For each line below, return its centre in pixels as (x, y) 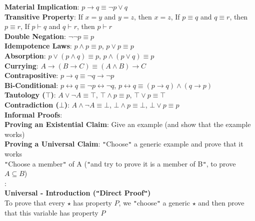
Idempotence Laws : (38, 46)
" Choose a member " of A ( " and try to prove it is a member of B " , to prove (120, 163)
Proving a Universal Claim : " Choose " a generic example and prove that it (124, 144)
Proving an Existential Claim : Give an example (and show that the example (128, 124)
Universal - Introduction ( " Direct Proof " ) (78, 193)
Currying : (21, 65)
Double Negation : (35, 36)
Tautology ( (25, 95)
